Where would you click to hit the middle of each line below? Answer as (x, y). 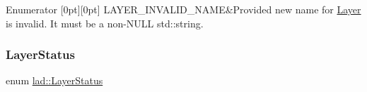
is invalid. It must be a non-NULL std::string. (105, 23)
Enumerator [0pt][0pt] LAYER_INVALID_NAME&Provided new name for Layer (183, 9)
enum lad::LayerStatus (54, 80)
